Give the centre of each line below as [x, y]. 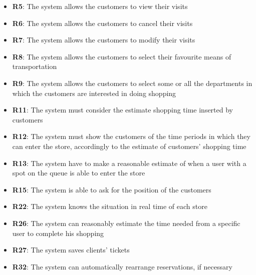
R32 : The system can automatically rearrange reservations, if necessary [122, 266]
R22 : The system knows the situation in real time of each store [110, 206]
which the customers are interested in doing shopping [94, 93]
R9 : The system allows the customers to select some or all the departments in [132, 83]
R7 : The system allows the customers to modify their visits [104, 40]
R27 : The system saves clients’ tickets [71, 250]
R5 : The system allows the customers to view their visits [100, 6]
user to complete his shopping [58, 233]
